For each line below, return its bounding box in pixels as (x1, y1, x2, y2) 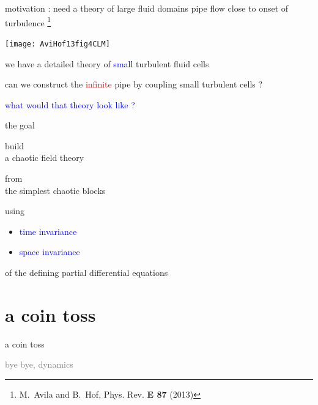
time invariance (19, 225, 77, 237)
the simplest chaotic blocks (5, 184, 106, 196)
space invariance (19, 245, 80, 258)
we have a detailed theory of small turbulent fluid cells (5, 57, 209, 70)
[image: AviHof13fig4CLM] (5, 39, 110, 48)
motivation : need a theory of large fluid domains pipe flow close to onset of (5, 2, 289, 14)
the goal (5, 119, 35, 132)
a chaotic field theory (5, 151, 84, 164)
